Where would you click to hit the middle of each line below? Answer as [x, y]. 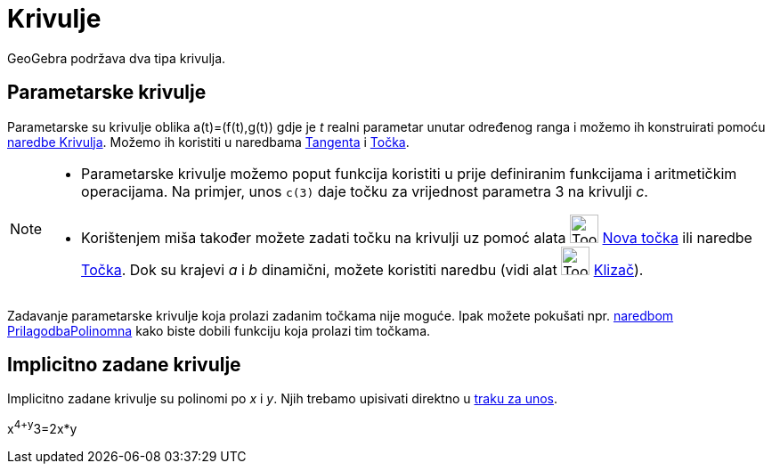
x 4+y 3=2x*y [42, 428]
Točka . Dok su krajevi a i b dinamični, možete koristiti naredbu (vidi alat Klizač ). [362, 269]
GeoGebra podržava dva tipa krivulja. [117, 58]
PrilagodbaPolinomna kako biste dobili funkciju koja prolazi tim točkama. [219, 330]
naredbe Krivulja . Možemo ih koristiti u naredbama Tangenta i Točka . [208, 142]
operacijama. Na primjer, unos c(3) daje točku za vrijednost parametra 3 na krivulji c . [365, 191]
